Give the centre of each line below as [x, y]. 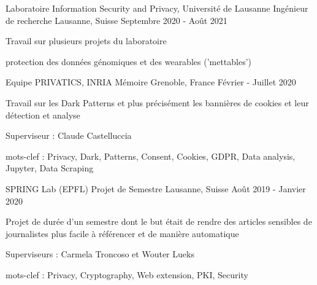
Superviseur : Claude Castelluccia [69, 135]
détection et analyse [43, 115]
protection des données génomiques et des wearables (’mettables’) [129, 61]
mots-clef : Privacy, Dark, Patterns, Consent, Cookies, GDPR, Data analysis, [151, 156]
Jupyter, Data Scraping [50, 168]
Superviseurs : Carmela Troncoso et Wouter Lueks [100, 254]
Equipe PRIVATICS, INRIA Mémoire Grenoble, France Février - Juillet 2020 [151, 82]
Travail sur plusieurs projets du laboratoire [86, 41]
